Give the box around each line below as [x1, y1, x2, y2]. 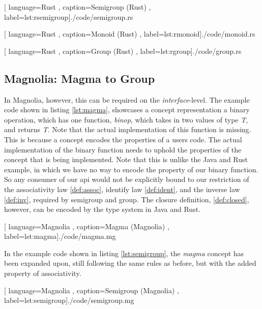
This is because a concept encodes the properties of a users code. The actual [4, 134, 242, 144]
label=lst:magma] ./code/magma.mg [4, 231, 116, 241]
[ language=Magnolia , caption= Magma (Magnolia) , [4, 221, 169, 231]
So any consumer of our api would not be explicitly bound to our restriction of [4, 174, 249, 184]
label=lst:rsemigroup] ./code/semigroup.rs [4, 11, 133, 22]
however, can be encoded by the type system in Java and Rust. [4, 204, 201, 214]
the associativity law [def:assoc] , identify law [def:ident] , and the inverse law [4, 183, 240, 194]
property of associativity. [4, 268, 81, 279]
